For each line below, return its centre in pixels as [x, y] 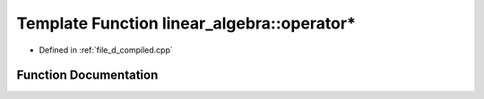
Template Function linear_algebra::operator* [186, 23]
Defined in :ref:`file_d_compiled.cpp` [106, 50]
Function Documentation [87, 75]
